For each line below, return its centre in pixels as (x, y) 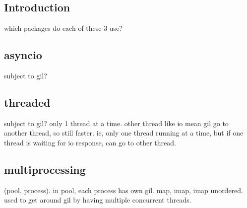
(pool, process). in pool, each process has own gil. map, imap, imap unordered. (124, 190)
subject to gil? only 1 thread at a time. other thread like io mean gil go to (116, 123)
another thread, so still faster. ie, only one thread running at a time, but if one (124, 133)
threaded (27, 102)
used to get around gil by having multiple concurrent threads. (98, 200)
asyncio (23, 55)
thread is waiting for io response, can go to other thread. (90, 142)
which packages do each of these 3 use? (63, 28)
